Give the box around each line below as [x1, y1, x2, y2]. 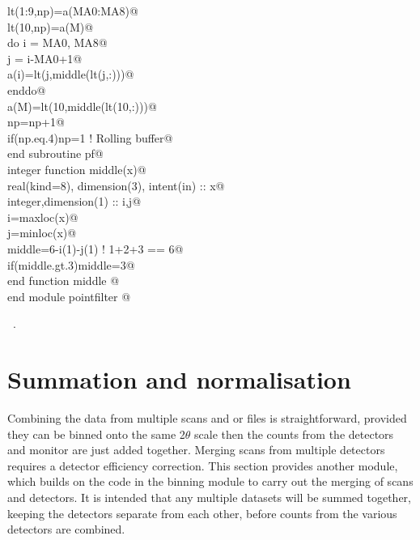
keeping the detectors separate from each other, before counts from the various [7, 504, 397, 521]
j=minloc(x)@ [7, 224, 77, 241]
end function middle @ [7, 272, 120, 289]
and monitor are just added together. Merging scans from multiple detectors [7, 441, 385, 458]
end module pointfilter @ [7, 287, 131, 304]
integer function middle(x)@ [7, 160, 146, 177]
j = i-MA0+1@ [7, 49, 83, 66]
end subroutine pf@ [7, 145, 104, 162]
